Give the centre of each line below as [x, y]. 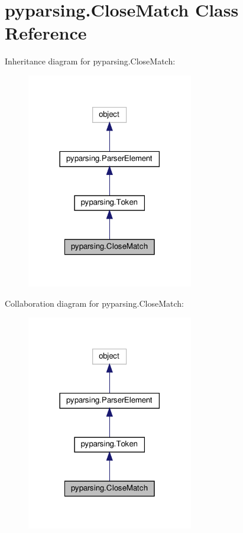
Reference [46, 33]
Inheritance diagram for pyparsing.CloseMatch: [90, 61]
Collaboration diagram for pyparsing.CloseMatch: [94, 303]
